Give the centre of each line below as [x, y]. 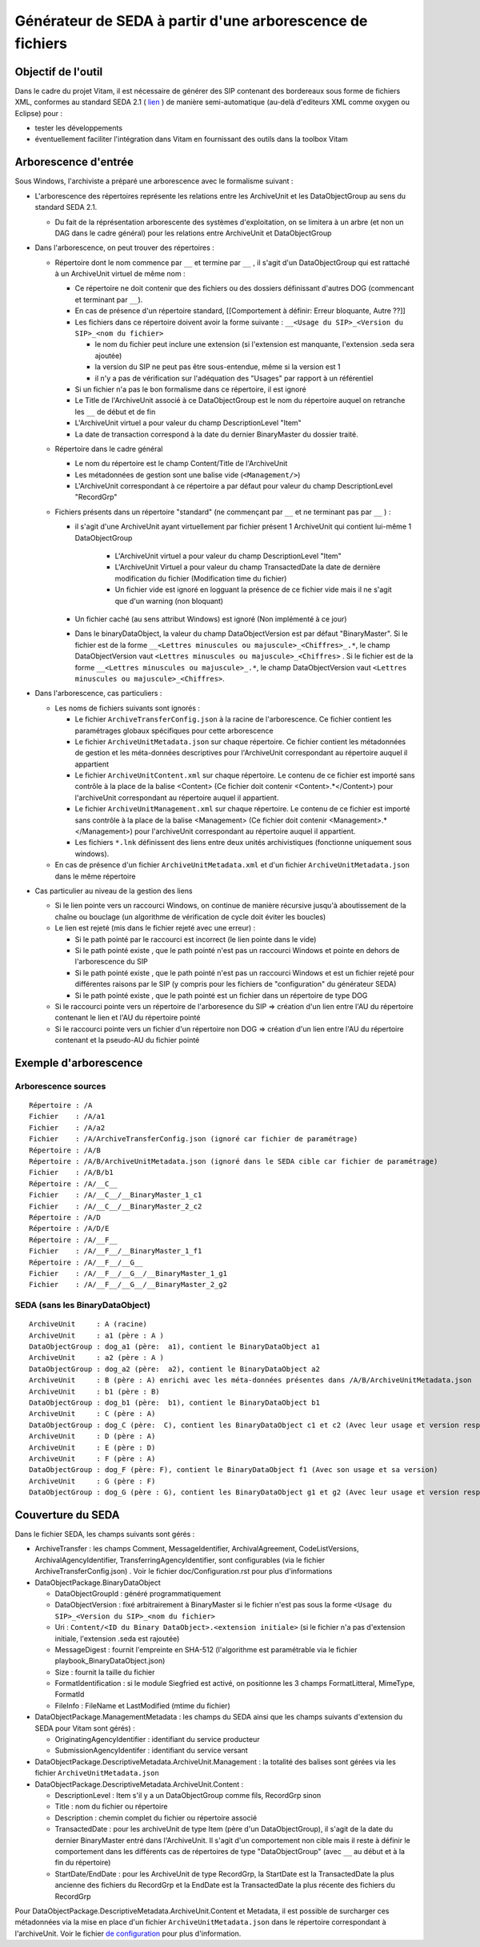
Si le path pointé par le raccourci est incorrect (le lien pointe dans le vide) [196, 939]
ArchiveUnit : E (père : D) [92, 1447]
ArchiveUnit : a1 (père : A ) [96, 1335]
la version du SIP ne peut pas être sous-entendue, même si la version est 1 [218, 367]
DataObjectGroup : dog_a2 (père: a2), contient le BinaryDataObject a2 [174, 1369]
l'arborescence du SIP [111, 962]
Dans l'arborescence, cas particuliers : [98, 694]
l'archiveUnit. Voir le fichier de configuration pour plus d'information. [128, 1933]
